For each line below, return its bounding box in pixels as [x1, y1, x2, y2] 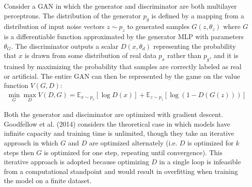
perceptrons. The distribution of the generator [4, 10, 141, 20]
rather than [167, 50, 202, 60]
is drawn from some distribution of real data [25, 50, 157, 60]
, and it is [209, 50, 238, 60]
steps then [4, 147, 34, 157]
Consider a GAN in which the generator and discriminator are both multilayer [4, 1, 237, 11]
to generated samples [127, 21, 189, 31]
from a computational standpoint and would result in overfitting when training [4, 166, 238, 176]
